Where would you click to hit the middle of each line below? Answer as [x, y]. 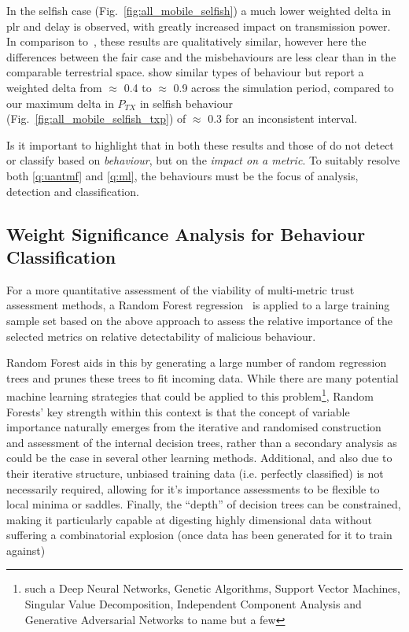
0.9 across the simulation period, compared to [284, 87]
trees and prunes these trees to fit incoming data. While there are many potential [203, 377]
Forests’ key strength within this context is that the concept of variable [178, 411]
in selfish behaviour [186, 103]
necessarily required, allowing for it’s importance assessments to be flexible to [193, 488]
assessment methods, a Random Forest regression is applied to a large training [198, 305]
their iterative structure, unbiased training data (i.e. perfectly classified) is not [195, 473]
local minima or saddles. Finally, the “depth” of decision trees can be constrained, [204, 504]
